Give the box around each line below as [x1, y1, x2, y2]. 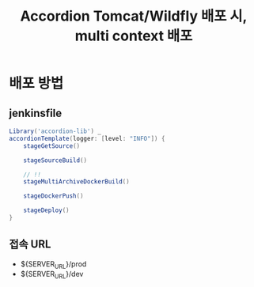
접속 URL [9, 238, 51, 251]
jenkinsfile [9, 106, 63, 119]
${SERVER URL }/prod [20, 259, 87, 270]
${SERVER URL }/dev [20, 270, 84, 281]
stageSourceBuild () [23, 156, 88, 164]
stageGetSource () [23, 142, 81, 150]
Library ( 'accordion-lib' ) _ [9, 127, 102, 135]
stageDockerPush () [23, 192, 84, 200]
